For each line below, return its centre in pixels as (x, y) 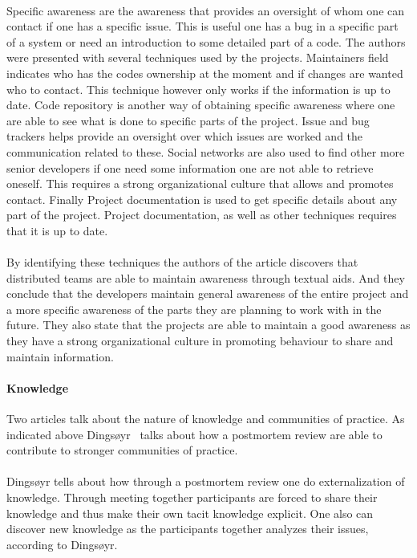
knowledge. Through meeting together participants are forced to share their (192, 497)
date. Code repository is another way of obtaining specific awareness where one (201, 105)
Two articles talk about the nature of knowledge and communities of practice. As (206, 419)
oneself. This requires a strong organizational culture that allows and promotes (200, 183)
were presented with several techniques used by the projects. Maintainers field (198, 57)
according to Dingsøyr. (62, 544)
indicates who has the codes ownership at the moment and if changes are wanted (205, 73)
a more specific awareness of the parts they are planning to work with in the (194, 309)
